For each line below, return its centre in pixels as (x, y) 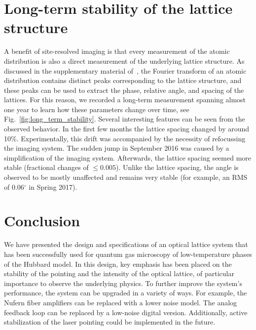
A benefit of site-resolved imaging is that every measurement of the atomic (117, 51)
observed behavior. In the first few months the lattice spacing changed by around (127, 129)
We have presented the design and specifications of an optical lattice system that (126, 244)
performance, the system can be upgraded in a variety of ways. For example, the (126, 293)
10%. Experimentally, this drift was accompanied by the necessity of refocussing (125, 138)
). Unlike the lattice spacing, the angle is (177, 167)
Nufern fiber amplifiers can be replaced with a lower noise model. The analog (121, 302)
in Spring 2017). (53, 186)
